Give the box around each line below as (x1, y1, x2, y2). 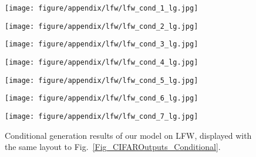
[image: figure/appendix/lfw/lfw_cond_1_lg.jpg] (5, 4, 198, 12)
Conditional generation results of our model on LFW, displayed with (5, 129, 252, 141)
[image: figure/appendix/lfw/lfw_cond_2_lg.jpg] (5, 22, 198, 31)
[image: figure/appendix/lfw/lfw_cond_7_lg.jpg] (5, 112, 198, 121)
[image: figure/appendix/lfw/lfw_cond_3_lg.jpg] (5, 40, 198, 49)
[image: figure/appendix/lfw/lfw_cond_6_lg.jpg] (5, 94, 198, 103)
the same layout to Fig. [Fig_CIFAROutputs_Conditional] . (5, 141, 221, 153)
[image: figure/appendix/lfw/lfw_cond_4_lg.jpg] (5, 58, 198, 66)
